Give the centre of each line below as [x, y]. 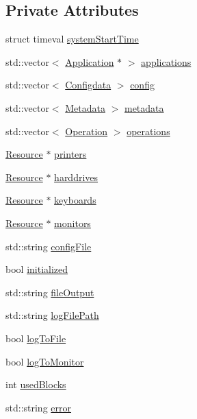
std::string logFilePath [52, 315]
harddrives [76, 177]
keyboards [75, 200]
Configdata [88, 85]
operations [148, 131]
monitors [73, 223]
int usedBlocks [36, 384]
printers [70, 154]
